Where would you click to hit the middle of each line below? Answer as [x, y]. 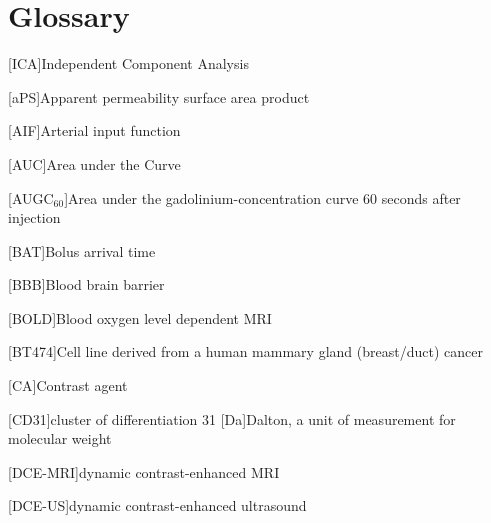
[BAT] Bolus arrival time [82, 250]
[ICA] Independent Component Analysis [128, 63]
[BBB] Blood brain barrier [86, 284]
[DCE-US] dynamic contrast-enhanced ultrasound [157, 505]
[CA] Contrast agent [68, 385]
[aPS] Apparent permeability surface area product [159, 96]
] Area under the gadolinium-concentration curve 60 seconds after [262, 197]
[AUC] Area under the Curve [94, 163]
